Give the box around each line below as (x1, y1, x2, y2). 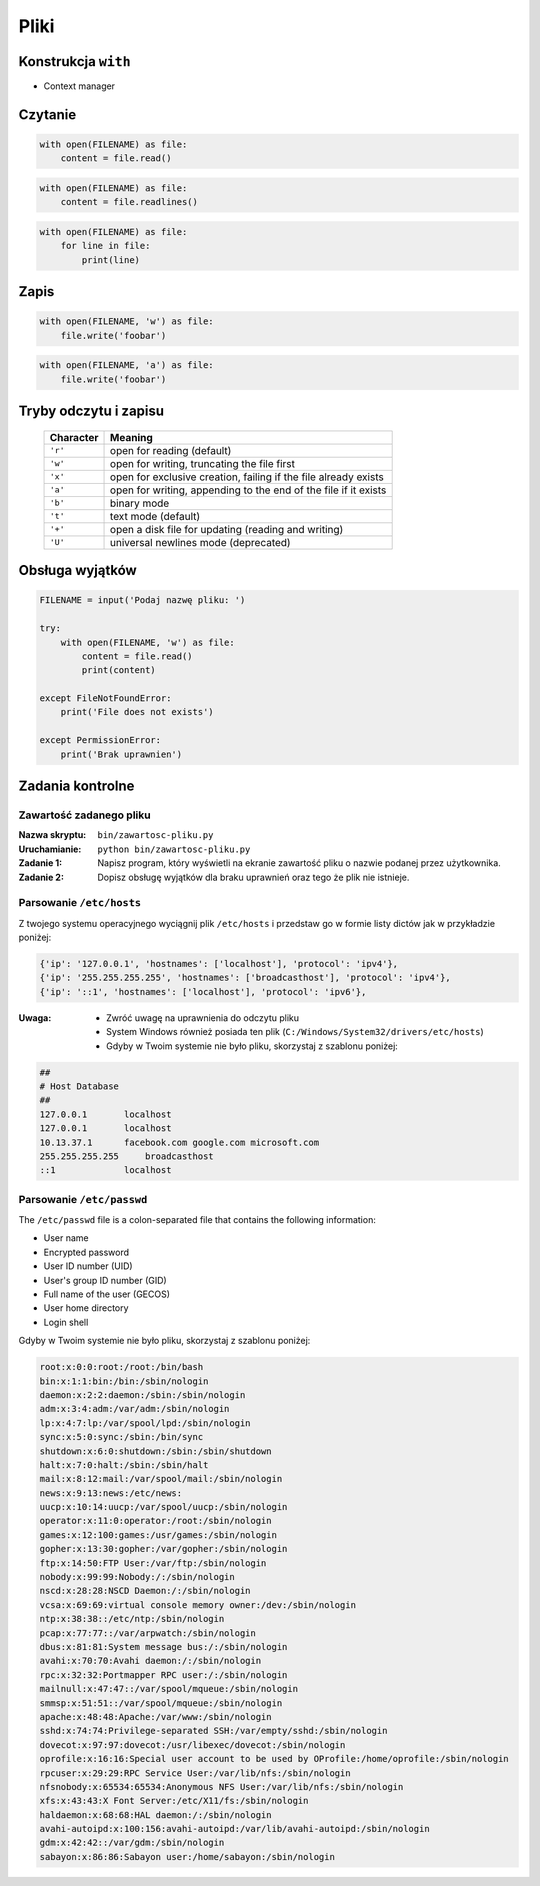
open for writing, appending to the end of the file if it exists (110, 483, 387, 497)
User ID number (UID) (43, 1260, 134, 1272)
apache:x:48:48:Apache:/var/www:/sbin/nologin (39, 1711, 272, 1722)
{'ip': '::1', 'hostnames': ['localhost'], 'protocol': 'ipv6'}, (39, 986, 367, 997)
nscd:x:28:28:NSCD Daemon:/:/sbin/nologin (39, 1585, 251, 1597)
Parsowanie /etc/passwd (18, 1192, 148, 1206)
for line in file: (60, 240, 151, 252)
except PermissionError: (39, 735, 162, 746)
